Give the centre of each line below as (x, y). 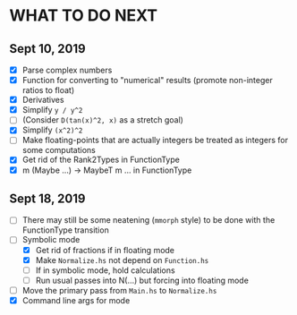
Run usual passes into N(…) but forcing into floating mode (142, 280)
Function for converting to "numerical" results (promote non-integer (147, 81)
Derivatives (43, 100)
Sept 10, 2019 (48, 49)
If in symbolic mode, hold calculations (106, 270)
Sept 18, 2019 (47, 198)
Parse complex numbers (67, 70)
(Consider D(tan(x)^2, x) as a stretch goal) (102, 120)
